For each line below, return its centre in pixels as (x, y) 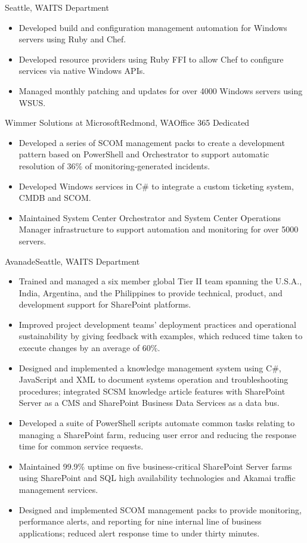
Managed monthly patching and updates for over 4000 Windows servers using (161, 90)
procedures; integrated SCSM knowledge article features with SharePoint (152, 391)
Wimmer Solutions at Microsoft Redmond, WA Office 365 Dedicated (127, 122)
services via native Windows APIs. (82, 71)
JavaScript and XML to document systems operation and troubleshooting (153, 379)
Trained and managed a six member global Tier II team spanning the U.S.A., (160, 281)
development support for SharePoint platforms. (105, 304)
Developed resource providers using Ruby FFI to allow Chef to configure (151, 59)
